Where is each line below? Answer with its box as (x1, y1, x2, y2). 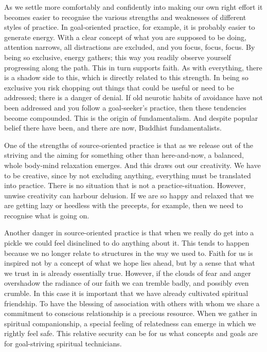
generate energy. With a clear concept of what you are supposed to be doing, (4, 31, 246, 42)
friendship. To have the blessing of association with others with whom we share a (4, 298, 260, 308)
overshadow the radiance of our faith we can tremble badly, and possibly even (4, 277, 249, 288)
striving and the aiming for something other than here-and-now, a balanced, (4, 150, 244, 160)
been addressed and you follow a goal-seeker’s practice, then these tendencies (4, 102, 246, 113)
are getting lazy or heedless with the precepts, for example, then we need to (4, 200, 243, 211)
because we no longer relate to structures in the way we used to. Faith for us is (4, 247, 253, 258)
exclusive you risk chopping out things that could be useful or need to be (4, 82, 234, 92)
